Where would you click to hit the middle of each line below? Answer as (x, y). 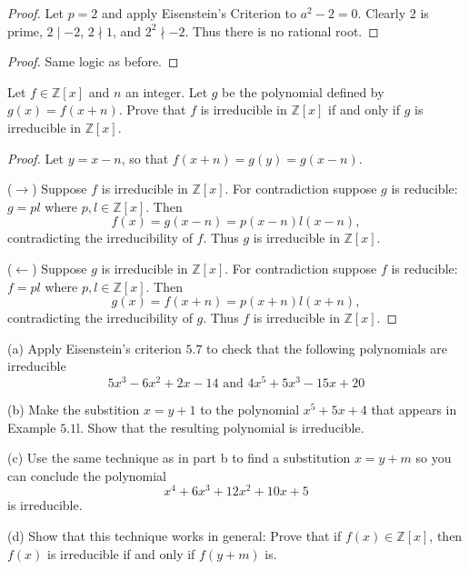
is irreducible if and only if (121, 553)
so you (434, 458)
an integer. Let (167, 91)
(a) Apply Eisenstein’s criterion (95, 348)
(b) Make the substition (74, 409)
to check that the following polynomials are (327, 348)
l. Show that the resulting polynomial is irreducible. (220, 427)
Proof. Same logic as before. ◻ (93, 61)
